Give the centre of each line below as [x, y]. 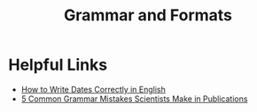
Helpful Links [58, 65]
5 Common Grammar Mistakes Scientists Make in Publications [134, 99]
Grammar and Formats [148, 15]
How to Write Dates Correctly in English [93, 89]
